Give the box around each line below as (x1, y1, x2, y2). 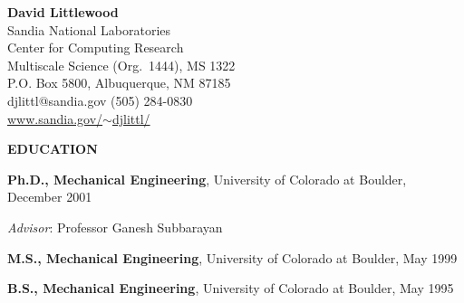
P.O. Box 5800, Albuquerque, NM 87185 (7, 73, 231, 92)
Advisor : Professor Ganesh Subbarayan (7, 217, 223, 236)
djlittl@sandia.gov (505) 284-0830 (7, 90, 193, 109)
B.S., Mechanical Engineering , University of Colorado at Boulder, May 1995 (7, 279, 454, 298)
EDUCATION (7, 139, 98, 158)
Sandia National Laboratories (7, 20, 171, 39)
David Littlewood (7, 3, 119, 21)
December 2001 (7, 187, 92, 206)
